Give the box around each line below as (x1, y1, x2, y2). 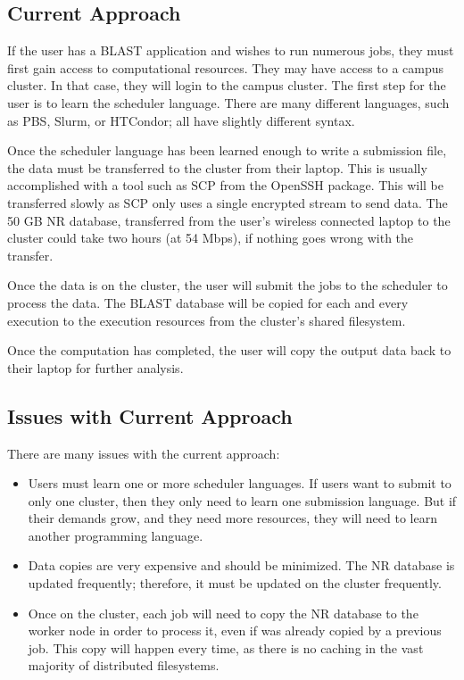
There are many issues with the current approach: (7, 444, 280, 462)
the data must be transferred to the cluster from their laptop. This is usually (7, 158, 427, 177)
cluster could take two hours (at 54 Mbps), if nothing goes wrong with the (7, 228, 414, 247)
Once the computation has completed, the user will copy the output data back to (7, 341, 452, 360)
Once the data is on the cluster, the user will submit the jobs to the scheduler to (7, 276, 448, 294)
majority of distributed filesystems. (28, 656, 220, 675)
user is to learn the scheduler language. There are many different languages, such (7, 93, 450, 112)
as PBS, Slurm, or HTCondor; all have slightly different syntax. (7, 111, 355, 129)
